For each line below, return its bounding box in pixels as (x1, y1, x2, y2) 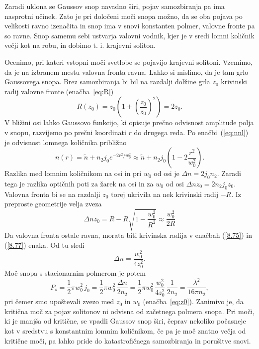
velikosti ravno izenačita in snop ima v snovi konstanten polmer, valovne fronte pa (4, 20, 255, 31)
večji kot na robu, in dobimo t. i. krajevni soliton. (4, 40, 156, 50)
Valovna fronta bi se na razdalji (4, 188, 100, 199)
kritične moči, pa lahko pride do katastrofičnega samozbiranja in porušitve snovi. (4, 335, 251, 346)
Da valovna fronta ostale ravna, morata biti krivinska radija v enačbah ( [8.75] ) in (4, 230, 253, 240)
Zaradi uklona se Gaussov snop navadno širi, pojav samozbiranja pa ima (4, 1, 225, 11)
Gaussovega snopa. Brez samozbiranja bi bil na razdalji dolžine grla (4, 76, 210, 87)
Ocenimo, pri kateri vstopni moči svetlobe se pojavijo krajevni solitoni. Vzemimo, (4, 56, 253, 67)
